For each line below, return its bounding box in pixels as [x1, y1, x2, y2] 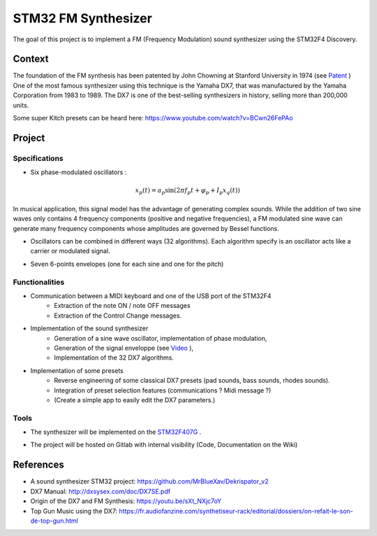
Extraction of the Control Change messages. [54, 311, 182, 320]
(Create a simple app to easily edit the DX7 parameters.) [54, 395, 216, 404]
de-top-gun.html [30, 516, 78, 525]
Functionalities [13, 277, 65, 287]
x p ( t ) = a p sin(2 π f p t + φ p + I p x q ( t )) [135, 186, 240, 196]
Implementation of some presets [30, 366, 124, 374]
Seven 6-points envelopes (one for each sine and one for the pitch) [30, 260, 224, 268]
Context [13, 53, 49, 65]
